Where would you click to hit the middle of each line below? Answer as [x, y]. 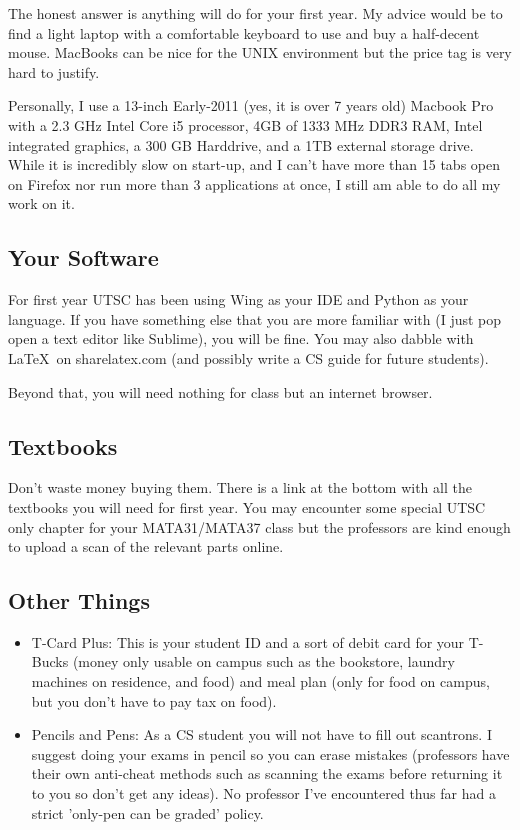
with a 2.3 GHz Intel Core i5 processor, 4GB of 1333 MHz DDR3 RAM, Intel [245, 124]
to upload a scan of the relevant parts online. [146, 546]
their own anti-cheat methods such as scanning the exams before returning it [267, 773]
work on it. [41, 203]
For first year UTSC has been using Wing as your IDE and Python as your [238, 299]
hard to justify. [54, 71]
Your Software [83, 257]
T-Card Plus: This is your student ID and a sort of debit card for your [248, 641]
